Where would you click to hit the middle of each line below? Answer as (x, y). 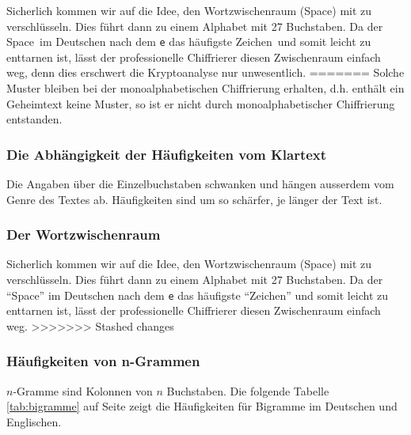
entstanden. (34, 119)
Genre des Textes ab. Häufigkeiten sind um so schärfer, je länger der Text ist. (194, 199)
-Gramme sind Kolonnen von (83, 390)
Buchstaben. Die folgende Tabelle (248, 390)
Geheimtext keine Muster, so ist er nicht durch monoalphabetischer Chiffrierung (201, 103)
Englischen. (34, 421)
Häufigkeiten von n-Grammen (103, 361)
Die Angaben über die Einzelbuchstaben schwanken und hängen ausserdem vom (200, 184)
